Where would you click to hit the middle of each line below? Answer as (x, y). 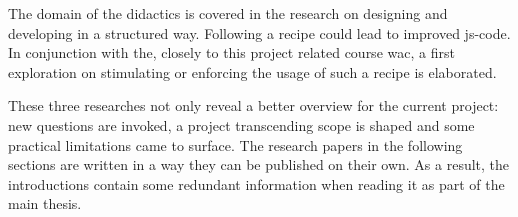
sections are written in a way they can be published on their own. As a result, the (259, 164)
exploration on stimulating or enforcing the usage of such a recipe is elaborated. (252, 71)
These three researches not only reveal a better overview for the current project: (253, 105)
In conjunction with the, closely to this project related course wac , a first (231, 52)
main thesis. (45, 203)
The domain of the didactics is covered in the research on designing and (228, 13)
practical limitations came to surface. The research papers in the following (235, 144)
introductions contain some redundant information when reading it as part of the (256, 183)
